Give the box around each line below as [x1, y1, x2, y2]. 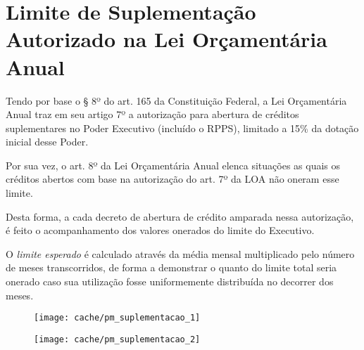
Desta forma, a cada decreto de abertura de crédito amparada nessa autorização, [6, 209, 354, 223]
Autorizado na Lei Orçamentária [6, 25, 327, 53]
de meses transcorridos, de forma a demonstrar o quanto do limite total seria [6, 260, 337, 275]
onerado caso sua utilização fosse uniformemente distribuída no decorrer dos [6, 274, 334, 289]
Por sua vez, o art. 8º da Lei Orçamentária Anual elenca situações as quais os [6, 157, 341, 172]
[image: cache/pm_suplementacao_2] [34, 334, 201, 344]
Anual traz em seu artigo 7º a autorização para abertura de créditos [6, 107, 299, 122]
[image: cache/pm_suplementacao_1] [34, 313, 201, 323]
